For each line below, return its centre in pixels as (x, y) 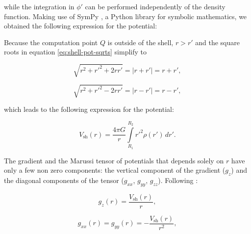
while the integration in (39, 6)
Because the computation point (51, 42)
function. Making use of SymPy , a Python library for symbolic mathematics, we (125, 16)
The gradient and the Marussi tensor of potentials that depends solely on (114, 160)
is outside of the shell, (140, 42)
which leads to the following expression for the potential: (89, 109)
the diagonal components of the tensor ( (64, 180)
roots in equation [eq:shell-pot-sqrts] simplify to (75, 52)
